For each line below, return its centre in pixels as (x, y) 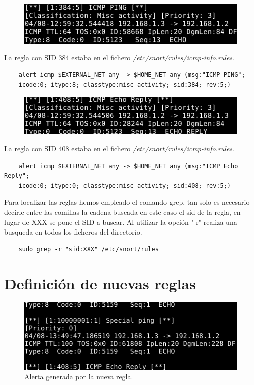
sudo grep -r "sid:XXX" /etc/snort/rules (89, 249)
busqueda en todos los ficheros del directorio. (73, 232)
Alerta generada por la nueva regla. (79, 377)
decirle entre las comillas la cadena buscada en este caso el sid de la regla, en (122, 212)
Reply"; (17, 176)
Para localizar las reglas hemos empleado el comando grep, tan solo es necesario (127, 202)
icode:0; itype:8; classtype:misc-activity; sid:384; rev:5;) (125, 85)
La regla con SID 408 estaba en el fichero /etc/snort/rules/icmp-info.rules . (119, 148)
